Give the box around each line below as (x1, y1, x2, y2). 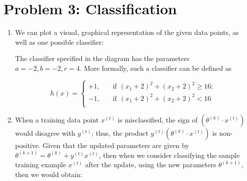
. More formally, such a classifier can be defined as (79, 62, 232, 73)
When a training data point (15, 115, 99, 125)
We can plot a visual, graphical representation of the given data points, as (15, 27, 239, 37)
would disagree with (15, 128, 75, 138)
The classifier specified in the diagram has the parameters (15, 53, 190, 63)
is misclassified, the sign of (117, 115, 198, 125)
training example (15, 159, 66, 170)
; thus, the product (91, 128, 148, 138)
